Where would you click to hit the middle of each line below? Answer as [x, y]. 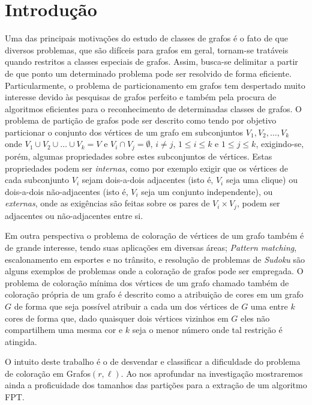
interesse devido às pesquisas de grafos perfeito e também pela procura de [141, 97]
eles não [255, 318]
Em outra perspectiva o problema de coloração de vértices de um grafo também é [154, 235]
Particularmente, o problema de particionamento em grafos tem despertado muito [155, 85]
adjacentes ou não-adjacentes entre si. [74, 215]
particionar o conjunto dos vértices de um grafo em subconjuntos [124, 132]
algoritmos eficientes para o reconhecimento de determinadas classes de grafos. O [153, 108]
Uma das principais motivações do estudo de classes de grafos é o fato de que [146, 38]
